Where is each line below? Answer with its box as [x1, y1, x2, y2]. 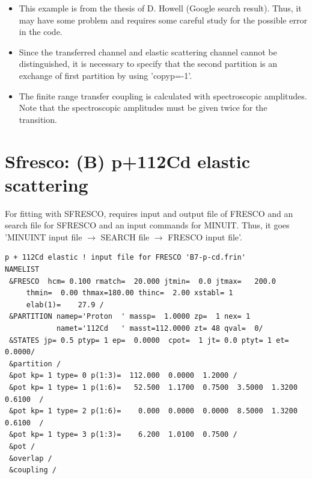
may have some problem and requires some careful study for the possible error [19, 13, 307, 26]
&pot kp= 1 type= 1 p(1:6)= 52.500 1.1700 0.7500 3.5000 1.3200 [9, 383, 298, 392]
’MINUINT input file [5, 230, 82, 243]
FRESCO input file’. [168, 230, 242, 243]
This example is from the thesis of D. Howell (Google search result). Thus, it [19, 2, 302, 14]
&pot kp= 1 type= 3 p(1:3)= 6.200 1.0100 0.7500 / [9, 430, 237, 439]
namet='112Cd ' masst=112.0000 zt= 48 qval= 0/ [56, 324, 263, 333]
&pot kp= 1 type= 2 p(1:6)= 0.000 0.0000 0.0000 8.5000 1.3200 [9, 407, 298, 416]
